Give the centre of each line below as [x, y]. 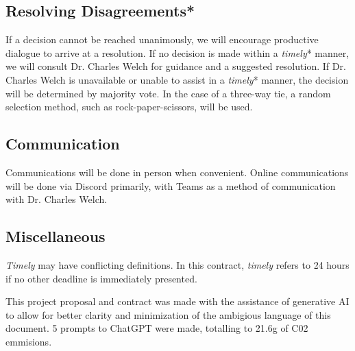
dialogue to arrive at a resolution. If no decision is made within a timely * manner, [177, 52]
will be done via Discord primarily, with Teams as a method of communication [171, 185]
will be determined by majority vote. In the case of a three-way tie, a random [168, 93]
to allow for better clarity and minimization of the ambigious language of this [168, 314]
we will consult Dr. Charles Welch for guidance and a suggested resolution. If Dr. [176, 66]
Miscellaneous [56, 236]
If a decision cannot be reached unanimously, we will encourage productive [162, 39]
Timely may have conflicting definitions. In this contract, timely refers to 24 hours [177, 264]
